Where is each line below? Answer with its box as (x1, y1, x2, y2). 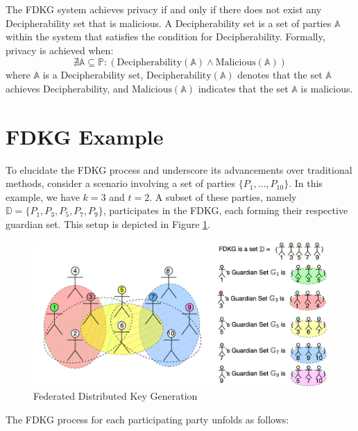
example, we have (6, 189, 80, 204)
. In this (289, 176, 323, 190)
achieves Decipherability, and (6, 81, 129, 95)
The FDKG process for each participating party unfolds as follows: (6, 412, 289, 426)
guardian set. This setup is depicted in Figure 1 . (6, 217, 210, 231)
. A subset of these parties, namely (149, 189, 297, 204)
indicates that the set (198, 81, 289, 95)
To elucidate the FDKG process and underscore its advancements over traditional (6, 162, 352, 177)
